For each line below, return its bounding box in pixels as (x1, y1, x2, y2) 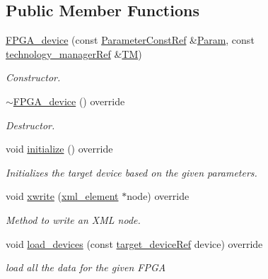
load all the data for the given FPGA (6, 260, 166, 275)
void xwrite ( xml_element (6, 189, 119, 203)
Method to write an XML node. (6, 212, 141, 227)
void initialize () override (6, 141, 113, 156)
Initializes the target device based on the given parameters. (6, 165, 257, 179)
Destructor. (6, 117, 55, 132)
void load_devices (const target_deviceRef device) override (6, 236, 263, 251)
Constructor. (6, 70, 61, 85)
